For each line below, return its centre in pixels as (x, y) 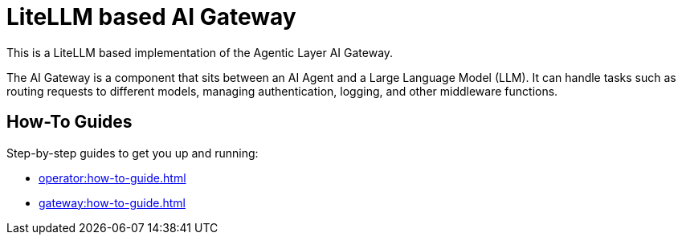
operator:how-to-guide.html (112, 178)
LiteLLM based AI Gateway (151, 17)
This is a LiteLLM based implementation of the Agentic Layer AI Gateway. (200, 52)
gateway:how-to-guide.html (112, 202)
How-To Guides (69, 122)
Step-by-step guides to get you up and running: (133, 153)
